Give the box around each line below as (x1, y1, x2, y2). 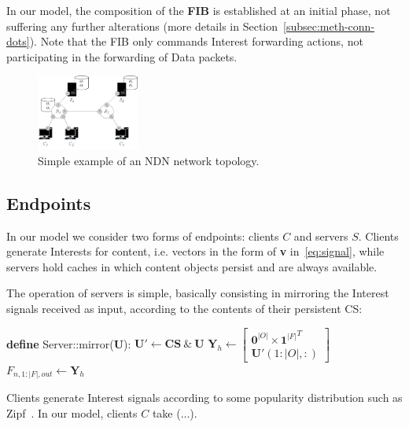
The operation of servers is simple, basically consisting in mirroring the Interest (6, 285, 389, 301)
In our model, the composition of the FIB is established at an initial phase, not (6, 2, 391, 18)
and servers (293, 227, 348, 244)
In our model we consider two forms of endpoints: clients (6, 227, 279, 244)
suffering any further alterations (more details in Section (6, 17, 278, 34)
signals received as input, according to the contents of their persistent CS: (6, 300, 363, 316)
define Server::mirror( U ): (6, 335, 131, 352)
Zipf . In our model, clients (6, 404, 138, 421)
